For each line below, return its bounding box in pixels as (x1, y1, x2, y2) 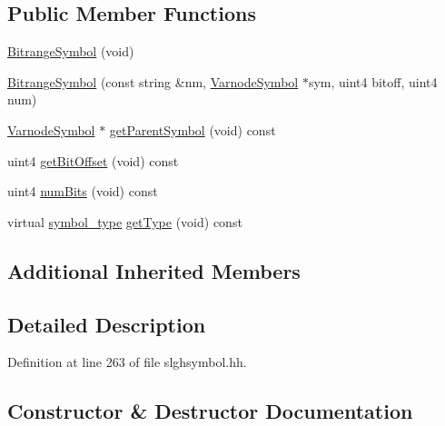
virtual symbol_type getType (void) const (7, 212, 242, 231)
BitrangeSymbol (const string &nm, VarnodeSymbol (7, 72, 299, 91)
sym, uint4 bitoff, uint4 (308, 72, 438, 91)
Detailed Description (7, 310, 206, 338)
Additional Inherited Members (7, 256, 301, 284)
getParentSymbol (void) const (109, 120, 276, 139)
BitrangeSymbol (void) (7, 42, 134, 61)
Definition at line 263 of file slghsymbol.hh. (7, 352, 247, 372)
